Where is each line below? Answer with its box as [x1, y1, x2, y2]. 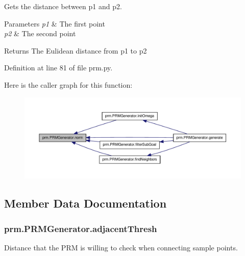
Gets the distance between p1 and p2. [4, 1, 122, 11]
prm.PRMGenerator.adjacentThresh [4, 222, 157, 235]
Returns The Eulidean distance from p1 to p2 [4, 45, 147, 56]
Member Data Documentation [4, 195, 167, 211]
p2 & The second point [4, 28, 76, 39]
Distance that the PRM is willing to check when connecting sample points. [4, 242, 238, 252]
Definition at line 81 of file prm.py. [4, 62, 113, 73]
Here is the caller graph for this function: [4, 79, 133, 90]
